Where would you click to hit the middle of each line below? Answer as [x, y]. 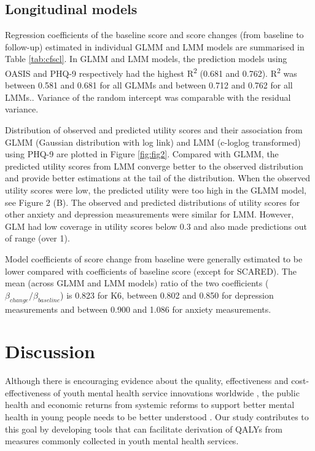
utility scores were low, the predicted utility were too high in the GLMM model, [156, 190]
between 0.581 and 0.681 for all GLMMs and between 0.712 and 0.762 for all [149, 85]
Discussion [50, 351]
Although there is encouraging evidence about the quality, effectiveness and [147, 381]
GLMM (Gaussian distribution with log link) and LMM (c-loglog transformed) [153, 142]
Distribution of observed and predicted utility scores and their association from [154, 130]
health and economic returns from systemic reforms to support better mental [150, 405]
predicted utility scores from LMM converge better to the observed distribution [154, 166]
